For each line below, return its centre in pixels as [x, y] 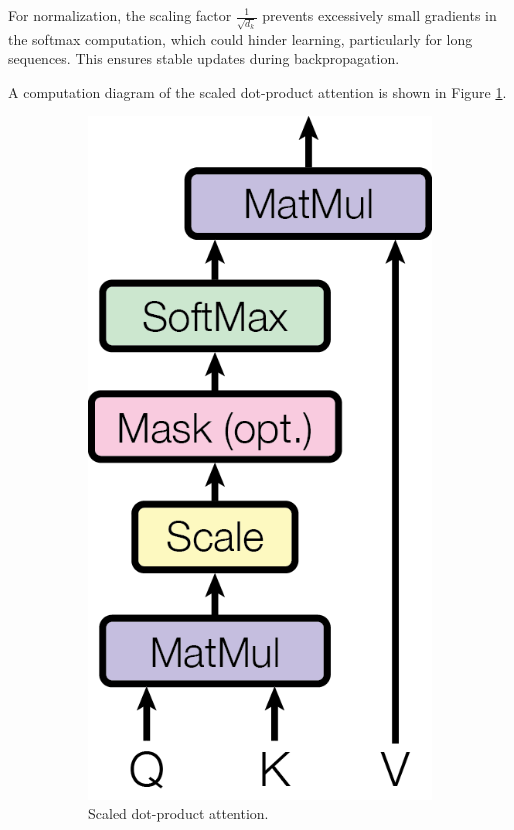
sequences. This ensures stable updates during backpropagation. [204, 58]
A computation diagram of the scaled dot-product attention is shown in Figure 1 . [257, 91]
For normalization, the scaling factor [120, 15]
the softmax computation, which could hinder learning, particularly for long [240, 38]
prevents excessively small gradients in [379, 15]
